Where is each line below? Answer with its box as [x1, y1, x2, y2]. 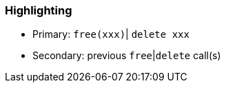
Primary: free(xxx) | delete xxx [32, 28, 189, 41]
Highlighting [5, 3, 72, 17]
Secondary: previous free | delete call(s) [32, 49, 221, 62]
